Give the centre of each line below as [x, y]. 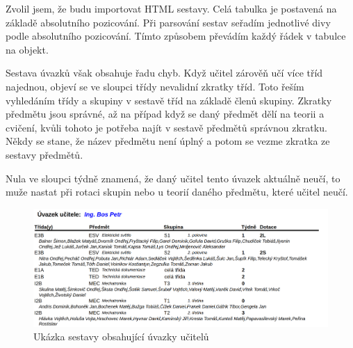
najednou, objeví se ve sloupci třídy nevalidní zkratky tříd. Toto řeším [155, 86]
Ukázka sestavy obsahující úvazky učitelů [121, 337]
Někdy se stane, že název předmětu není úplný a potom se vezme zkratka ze [168, 141]
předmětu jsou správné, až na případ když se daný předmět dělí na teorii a [165, 114]
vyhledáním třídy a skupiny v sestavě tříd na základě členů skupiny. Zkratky [169, 100]
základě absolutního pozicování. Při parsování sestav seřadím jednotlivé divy [168, 22]
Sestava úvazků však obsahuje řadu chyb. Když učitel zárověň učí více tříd [164, 73]
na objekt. [27, 49]
